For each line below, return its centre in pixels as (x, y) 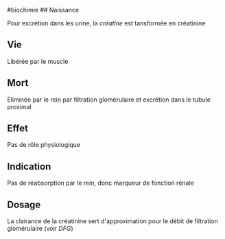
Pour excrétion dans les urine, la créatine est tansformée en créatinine (106, 23)
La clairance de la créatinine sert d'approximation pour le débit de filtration (113, 221)
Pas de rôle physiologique (44, 145)
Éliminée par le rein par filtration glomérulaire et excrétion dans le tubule (109, 100)
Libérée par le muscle (38, 61)
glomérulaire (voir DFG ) (40, 229)
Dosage (24, 204)
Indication (29, 167)
